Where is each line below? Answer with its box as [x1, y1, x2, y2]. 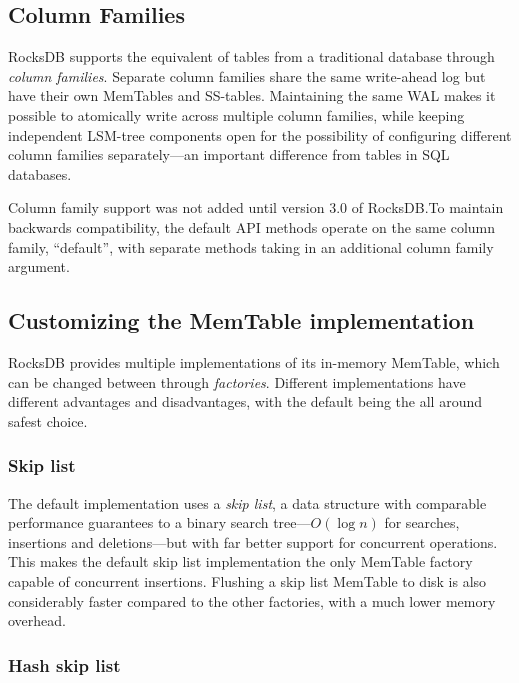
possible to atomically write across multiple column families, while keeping [8, 104, 465, 125]
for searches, [384, 512, 460, 533]
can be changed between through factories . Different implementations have [8, 371, 466, 392]
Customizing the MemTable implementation [8, 305, 475, 336]
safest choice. [8, 410, 88, 431]
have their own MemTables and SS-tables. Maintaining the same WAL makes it [8, 85, 496, 106]
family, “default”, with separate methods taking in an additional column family [8, 236, 494, 257]
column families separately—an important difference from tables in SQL [8, 144, 450, 165]
